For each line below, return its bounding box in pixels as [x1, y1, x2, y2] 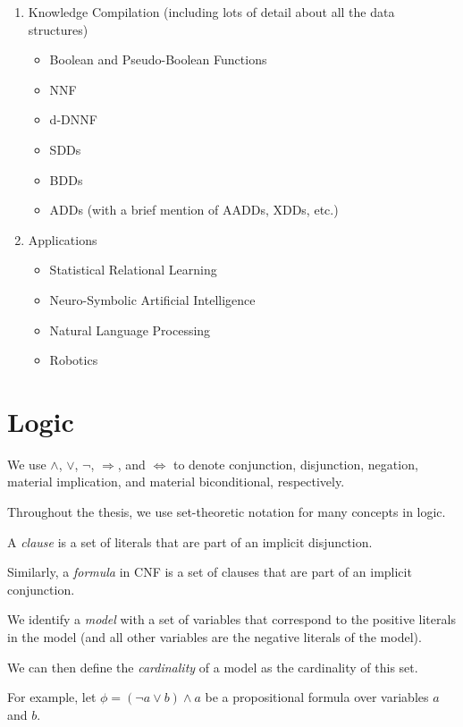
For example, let [7, 688, 97, 706]
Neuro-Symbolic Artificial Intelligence [49, 290, 256, 309]
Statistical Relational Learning [49, 260, 217, 279]
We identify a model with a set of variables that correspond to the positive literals [7, 610, 456, 629]
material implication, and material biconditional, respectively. [7, 472, 345, 491]
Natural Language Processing [49, 320, 211, 339]
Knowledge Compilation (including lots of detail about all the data [28, 3, 395, 21]
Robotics [49, 351, 98, 369]
